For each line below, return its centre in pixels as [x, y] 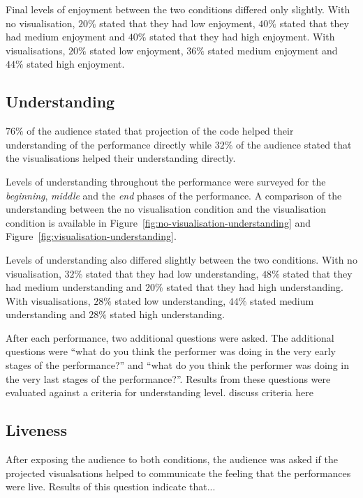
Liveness [36, 430]
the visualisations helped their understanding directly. [121, 158]
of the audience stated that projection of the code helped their [160, 131]
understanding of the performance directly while [109, 144]
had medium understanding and [74, 287]
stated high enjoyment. [76, 64]
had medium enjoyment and [66, 37]
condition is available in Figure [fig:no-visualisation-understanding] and [158, 222]
